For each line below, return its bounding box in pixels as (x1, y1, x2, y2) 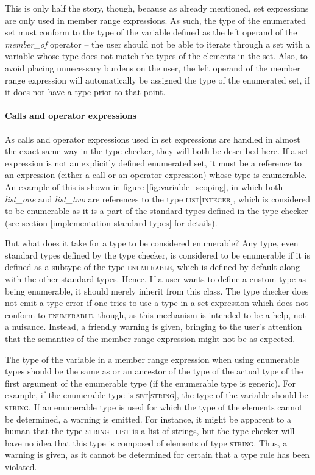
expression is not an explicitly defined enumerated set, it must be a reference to (5, 156, 302, 169)
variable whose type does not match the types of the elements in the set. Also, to (5, 49, 308, 62)
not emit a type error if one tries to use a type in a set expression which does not (5, 296, 308, 309)
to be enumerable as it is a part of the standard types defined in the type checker (5, 204, 308, 217)
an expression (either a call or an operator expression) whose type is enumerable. (5, 168, 307, 181)
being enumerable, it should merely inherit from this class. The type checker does (5, 284, 309, 297)
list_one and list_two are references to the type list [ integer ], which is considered (5, 192, 311, 205)
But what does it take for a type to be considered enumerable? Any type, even (5, 237, 299, 249)
